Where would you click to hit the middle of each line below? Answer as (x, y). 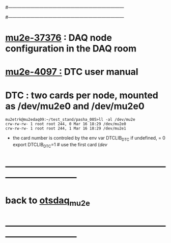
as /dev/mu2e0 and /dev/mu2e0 (75, 106)
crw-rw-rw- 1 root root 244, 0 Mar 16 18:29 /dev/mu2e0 (66, 124)
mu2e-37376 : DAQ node (59, 38)
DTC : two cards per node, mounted (82, 95)
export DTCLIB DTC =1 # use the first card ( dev (60, 145)
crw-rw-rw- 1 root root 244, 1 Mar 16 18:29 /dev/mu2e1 (66, 129)
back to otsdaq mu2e (48, 201)
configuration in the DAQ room (71, 49)
